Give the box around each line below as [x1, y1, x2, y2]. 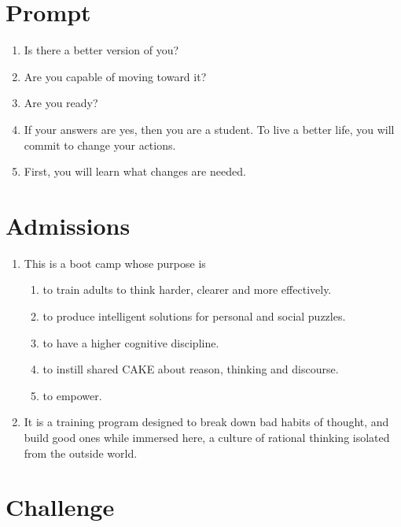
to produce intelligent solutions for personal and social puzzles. [42, 308, 346, 324]
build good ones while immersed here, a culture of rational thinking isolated [24, 429, 390, 445]
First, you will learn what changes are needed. [24, 163, 246, 180]
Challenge [6, 491, 115, 523]
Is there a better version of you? [24, 42, 179, 58]
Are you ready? [24, 95, 98, 111]
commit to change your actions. [24, 136, 176, 153]
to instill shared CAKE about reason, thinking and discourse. [42, 361, 339, 377]
